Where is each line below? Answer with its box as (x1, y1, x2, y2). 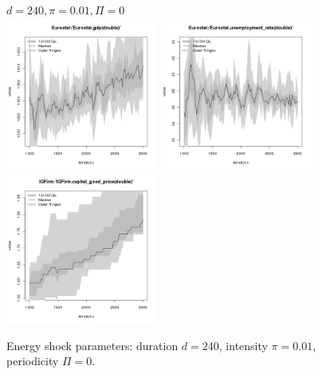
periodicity (6, 352, 59, 369)
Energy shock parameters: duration (6, 337, 179, 353)
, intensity (218, 337, 268, 353)
